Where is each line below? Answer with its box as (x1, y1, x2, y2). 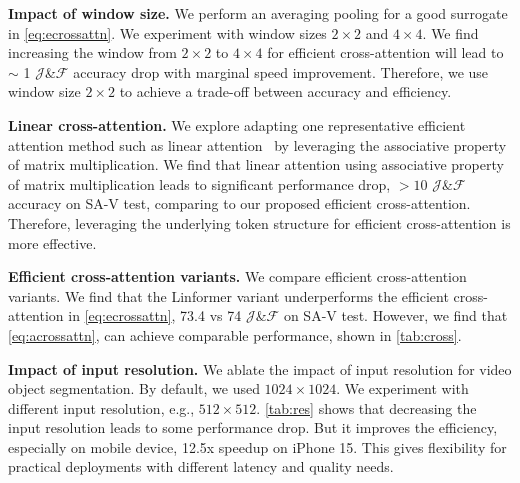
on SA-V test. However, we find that (283, 305, 508, 326)
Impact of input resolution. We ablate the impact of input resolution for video (8, 358, 512, 379)
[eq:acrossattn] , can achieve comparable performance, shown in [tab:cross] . (8, 324, 462, 345)
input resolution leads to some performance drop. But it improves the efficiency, (8, 417, 498, 438)
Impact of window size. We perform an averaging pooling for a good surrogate (8, 3, 508, 23)
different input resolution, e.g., (8, 397, 195, 418)
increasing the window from (8, 42, 177, 63)
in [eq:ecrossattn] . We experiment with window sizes (8, 22, 327, 43)
